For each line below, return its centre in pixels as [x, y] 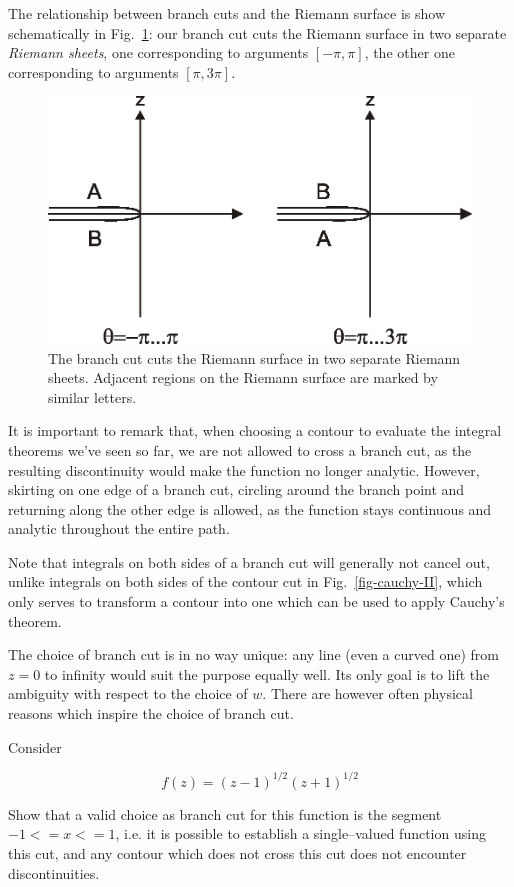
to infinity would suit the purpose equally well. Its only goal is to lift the [267, 673]
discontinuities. [54, 872]
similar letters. [92, 396]
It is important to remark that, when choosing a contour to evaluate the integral [255, 430]
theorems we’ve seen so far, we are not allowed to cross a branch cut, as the [240, 449]
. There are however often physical [367, 693]
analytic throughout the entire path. [119, 528]
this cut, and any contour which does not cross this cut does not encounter [237, 852]
